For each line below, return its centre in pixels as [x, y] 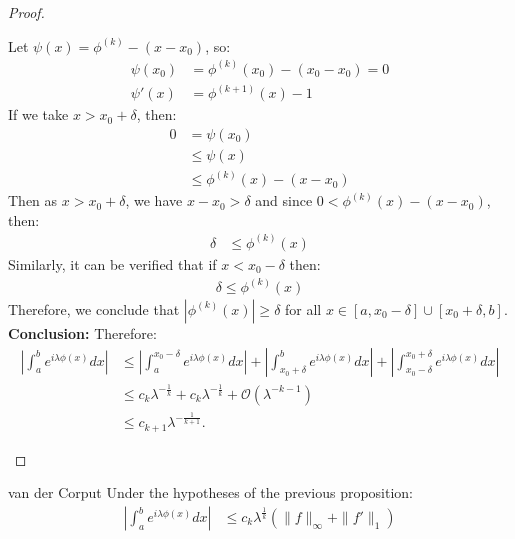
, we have [154, 200]
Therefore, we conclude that [94, 308]
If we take [38, 114]
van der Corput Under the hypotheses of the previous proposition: [211, 492]
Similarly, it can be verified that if [112, 263]
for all [303, 308]
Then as [33, 200]
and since [284, 200]
